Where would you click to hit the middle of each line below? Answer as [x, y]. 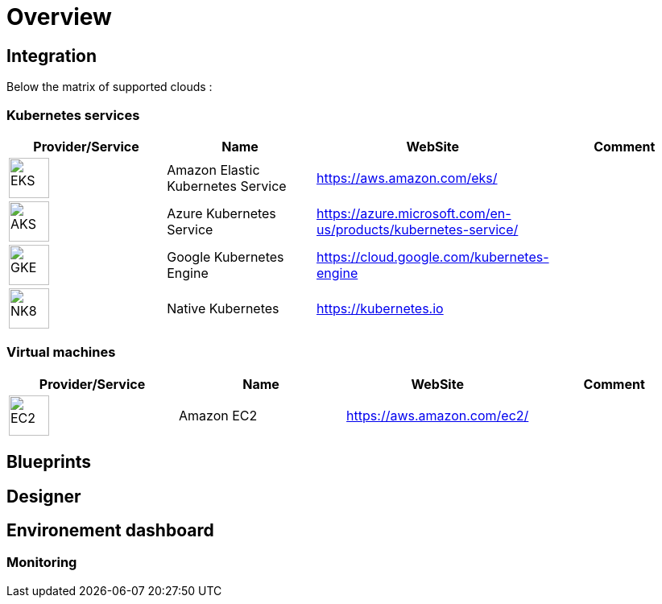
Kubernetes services [73, 115]
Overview [59, 17]
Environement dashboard [110, 530]
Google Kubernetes [225, 256]
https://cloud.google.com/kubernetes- [433, 256]
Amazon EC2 [218, 415]
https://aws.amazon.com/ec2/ [438, 415]
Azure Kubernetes [221, 213]
